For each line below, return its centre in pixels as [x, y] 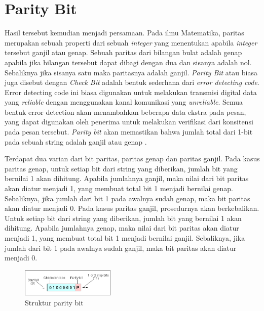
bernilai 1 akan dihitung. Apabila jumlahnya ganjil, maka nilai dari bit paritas [127, 178]
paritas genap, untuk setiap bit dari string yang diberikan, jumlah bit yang [121, 168]
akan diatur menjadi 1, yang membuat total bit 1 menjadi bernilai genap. [119, 188]
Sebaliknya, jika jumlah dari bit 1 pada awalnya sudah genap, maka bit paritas [127, 198]
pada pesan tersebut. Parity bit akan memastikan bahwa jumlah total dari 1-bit [129, 132]
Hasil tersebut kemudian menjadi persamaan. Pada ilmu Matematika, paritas [124, 33]
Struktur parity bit [54, 303]
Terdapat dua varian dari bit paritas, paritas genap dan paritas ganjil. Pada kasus [132, 159]
